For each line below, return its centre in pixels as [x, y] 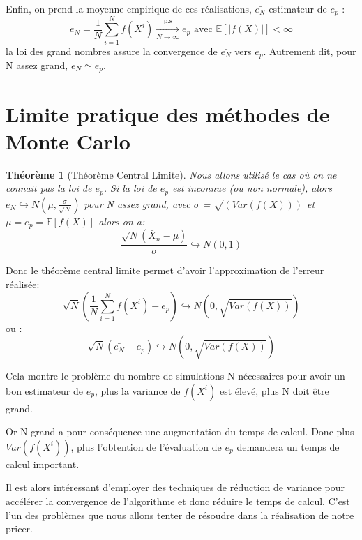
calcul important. [43, 464]
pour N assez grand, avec [137, 203]
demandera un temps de [288, 446]
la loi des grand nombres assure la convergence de [112, 51]
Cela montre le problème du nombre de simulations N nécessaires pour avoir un [175, 376]
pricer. [19, 528]
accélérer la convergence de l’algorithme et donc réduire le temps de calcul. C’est [178, 501]
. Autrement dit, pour [310, 51]
